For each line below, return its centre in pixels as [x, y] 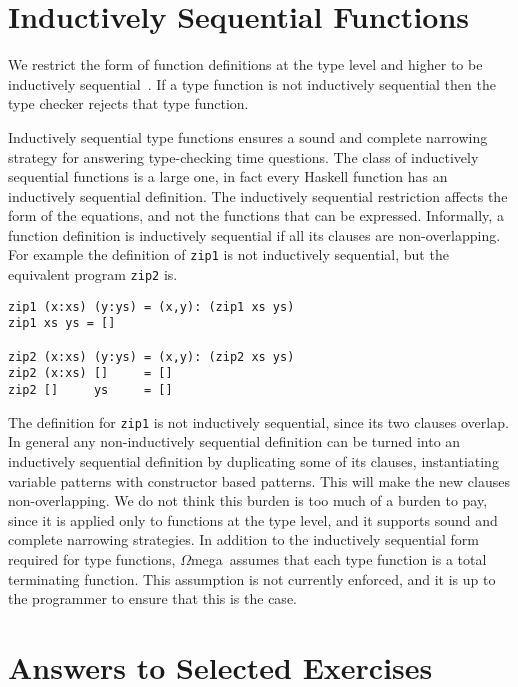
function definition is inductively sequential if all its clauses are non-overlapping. [254, 234]
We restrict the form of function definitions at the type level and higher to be [245, 64]
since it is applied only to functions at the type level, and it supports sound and [253, 519]
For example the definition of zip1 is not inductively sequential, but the [228, 254]
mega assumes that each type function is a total [338, 558]
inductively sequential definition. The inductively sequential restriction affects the [258, 195]
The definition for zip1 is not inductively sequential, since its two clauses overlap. [258, 421]
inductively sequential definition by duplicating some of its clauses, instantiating [253, 460]
